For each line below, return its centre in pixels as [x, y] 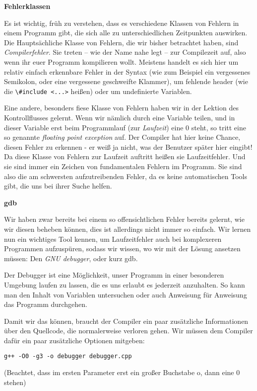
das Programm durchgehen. [46, 304]
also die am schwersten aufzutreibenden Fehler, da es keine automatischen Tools [126, 176]
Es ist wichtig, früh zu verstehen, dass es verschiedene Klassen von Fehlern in [122, 23]
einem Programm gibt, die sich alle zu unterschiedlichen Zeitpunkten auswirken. [126, 33]
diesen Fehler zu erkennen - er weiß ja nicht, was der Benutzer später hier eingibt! [128, 147]
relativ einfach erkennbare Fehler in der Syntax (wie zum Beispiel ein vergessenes [127, 71]
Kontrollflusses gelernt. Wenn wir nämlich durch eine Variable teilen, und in [120, 117]
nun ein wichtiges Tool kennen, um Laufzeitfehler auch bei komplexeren [113, 239]
